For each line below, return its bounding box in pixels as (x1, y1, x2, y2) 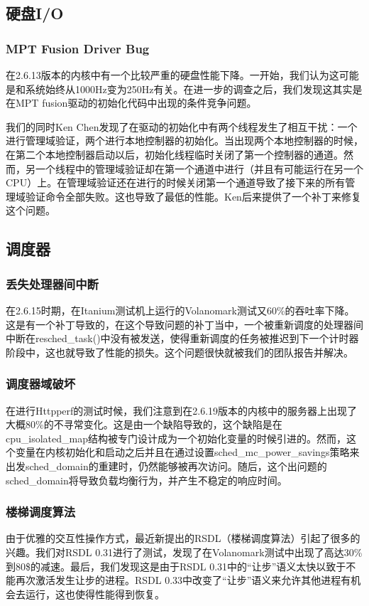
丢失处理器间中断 (6, 275, 99, 292)
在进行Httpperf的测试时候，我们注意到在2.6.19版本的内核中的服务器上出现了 (6, 403, 358, 418)
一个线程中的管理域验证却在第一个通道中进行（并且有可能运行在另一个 (35, 161, 363, 176)
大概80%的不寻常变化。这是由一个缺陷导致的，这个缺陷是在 (6, 417, 282, 432)
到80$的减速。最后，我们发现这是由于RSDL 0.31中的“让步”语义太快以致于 (6, 558, 346, 573)
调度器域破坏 (6, 375, 76, 393)
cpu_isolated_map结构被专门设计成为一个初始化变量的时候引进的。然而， (6, 430, 346, 445)
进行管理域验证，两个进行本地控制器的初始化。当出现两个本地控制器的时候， (6, 133, 363, 148)
